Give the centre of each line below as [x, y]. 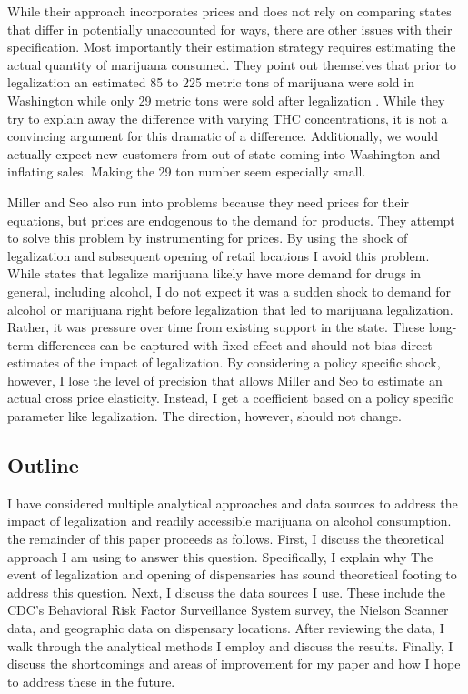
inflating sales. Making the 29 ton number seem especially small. [187, 171]
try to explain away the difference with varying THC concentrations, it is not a [228, 118]
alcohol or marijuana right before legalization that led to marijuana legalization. [230, 309]
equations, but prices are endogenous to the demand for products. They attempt [231, 220]
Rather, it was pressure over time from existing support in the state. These [216, 327]
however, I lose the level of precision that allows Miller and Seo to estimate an [225, 380]
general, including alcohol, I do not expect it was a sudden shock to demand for [229, 291]
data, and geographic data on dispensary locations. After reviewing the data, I [226, 628]
